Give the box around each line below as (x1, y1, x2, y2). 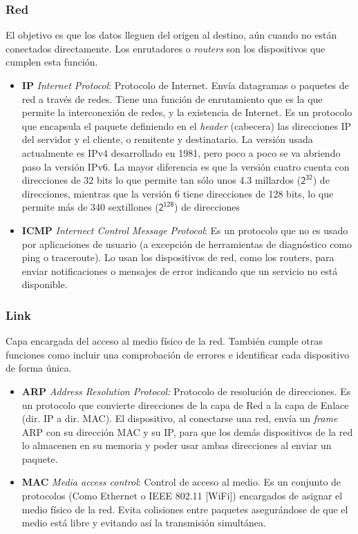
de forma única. (6, 361, 72, 375)
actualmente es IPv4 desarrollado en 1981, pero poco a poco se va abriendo (21, 145, 341, 160)
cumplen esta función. (6, 55, 98, 69)
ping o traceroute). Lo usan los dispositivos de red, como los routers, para (21, 250, 335, 265)
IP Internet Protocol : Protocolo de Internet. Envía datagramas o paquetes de (21, 78, 349, 92)
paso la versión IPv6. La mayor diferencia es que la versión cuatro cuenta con (21, 159, 350, 173)
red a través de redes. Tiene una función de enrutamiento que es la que (21, 91, 323, 106)
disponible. (21, 277, 68, 292)
